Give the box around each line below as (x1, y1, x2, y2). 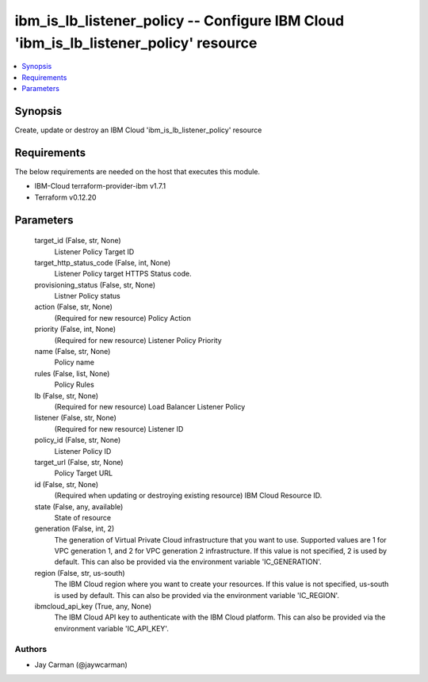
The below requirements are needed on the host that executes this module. (14, 166, 261, 176)
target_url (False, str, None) (34, 457, 124, 467)
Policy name (54, 357, 95, 368)
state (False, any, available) (34, 501, 124, 511)
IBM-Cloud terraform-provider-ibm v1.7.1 (34, 181, 166, 191)
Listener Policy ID (54, 446, 112, 455)
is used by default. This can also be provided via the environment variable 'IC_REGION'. (54, 590, 340, 600)
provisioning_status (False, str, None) (34, 280, 156, 289)
